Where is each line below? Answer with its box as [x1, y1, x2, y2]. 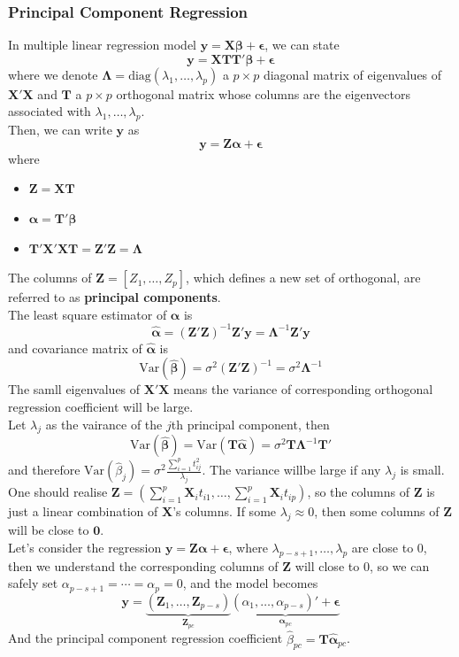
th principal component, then [171, 414, 330, 433]
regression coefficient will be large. [8, 398, 194, 416]
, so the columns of [307, 483, 410, 501]
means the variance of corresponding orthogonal [173, 380, 433, 398]
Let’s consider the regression [8, 537, 162, 556]
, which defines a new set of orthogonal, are [186, 268, 421, 287]
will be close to [8, 521, 89, 539]
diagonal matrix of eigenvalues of [263, 65, 442, 83]
